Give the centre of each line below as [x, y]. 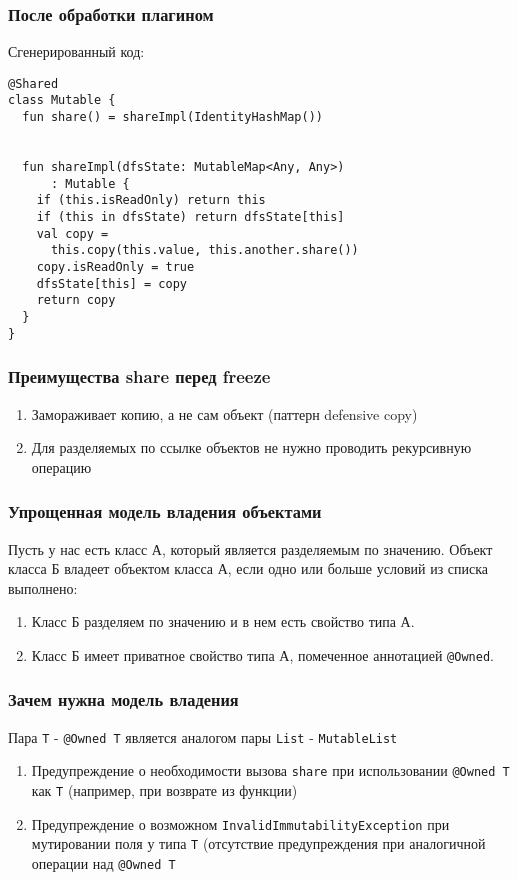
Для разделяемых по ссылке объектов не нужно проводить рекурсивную [251, 447]
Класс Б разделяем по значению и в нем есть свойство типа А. [223, 621]
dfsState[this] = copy [111, 283]
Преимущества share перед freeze [139, 376]
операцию [61, 466]
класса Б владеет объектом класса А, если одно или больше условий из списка [248, 568]
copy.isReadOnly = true [115, 267]
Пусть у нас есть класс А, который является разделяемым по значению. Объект [250, 548]
